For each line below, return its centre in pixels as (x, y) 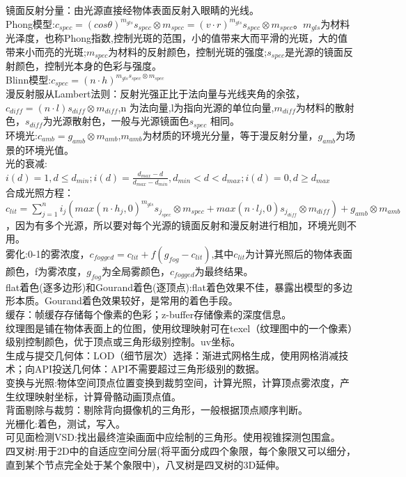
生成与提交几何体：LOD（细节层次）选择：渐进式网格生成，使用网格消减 (172, 355)
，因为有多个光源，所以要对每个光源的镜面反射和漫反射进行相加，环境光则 (176, 225)
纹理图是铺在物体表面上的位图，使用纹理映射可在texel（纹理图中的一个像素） (179, 328)
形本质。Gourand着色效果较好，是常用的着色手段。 (122, 300)
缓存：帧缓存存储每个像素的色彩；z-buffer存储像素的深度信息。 (149, 314)
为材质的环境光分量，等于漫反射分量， (230, 135)
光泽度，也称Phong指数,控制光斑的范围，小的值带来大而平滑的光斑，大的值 (177, 38)
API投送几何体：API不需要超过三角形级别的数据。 (150, 369)
